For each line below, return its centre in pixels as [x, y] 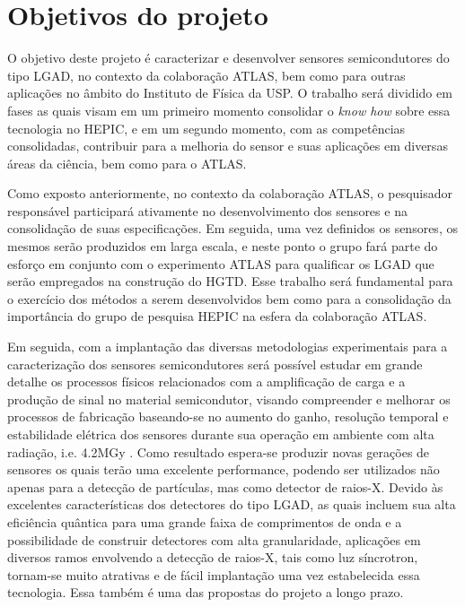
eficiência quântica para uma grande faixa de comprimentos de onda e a [205, 521]
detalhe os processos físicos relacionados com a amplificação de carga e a [206, 382]
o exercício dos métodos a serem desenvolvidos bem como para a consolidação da [229, 298]
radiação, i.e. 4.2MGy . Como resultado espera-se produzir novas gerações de [219, 451]
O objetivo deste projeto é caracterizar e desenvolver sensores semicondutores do [228, 58]
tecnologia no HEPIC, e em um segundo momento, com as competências [206, 128]
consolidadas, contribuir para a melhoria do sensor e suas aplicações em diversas [228, 146]
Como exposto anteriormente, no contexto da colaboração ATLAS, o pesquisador [230, 193]
